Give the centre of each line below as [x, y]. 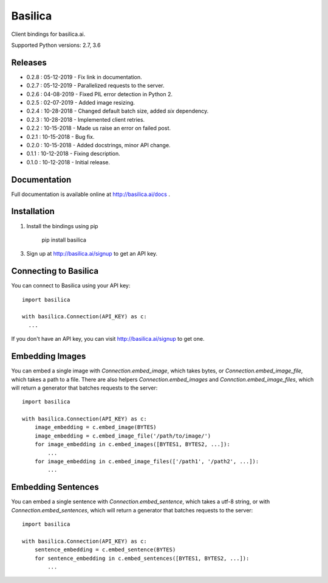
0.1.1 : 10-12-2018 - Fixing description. [73, 154]
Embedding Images [49, 356]
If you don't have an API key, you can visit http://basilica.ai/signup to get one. [108, 339]
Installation [33, 211]
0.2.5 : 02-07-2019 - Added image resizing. [81, 103]
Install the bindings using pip [62, 226]
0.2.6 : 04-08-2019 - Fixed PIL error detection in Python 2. [100, 94]
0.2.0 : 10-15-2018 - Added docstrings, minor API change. [98, 145]
